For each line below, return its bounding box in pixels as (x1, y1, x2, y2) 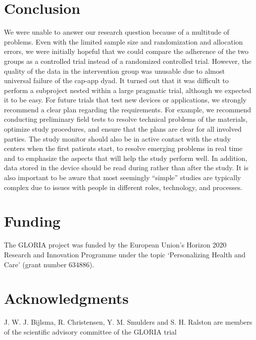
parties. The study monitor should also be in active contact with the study (4, 133, 231, 144)
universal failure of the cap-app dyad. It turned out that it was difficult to (4, 75, 229, 86)
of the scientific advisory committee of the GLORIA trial (4, 326, 177, 337)
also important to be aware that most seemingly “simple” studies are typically (4, 172, 241, 183)
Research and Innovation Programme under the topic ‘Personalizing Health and (4, 249, 246, 259)
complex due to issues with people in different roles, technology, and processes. (4, 182, 243, 192)
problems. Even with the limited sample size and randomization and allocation (4, 36, 243, 47)
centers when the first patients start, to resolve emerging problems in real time (4, 143, 243, 153)
